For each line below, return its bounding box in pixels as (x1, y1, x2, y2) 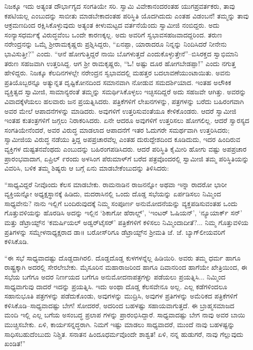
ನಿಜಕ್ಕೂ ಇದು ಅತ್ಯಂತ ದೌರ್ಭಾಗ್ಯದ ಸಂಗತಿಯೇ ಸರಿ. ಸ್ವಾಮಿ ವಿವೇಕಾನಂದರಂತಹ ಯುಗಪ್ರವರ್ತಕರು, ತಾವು (4, 1, 235, 11)
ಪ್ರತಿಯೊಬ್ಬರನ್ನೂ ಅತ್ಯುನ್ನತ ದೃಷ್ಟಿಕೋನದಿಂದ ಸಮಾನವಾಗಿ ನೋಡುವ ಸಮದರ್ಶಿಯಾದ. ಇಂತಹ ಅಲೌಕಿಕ (4, 77, 232, 87)
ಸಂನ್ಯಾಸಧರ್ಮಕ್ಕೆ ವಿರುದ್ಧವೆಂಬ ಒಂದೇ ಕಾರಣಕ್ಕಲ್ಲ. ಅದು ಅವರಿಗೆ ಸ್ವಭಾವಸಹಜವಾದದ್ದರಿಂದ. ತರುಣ (4, 29, 222, 39)
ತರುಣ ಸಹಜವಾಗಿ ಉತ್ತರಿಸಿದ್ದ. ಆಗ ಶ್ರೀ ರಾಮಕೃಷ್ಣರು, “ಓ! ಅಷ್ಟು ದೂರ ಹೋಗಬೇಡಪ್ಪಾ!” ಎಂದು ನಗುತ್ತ (4, 58, 236, 68)
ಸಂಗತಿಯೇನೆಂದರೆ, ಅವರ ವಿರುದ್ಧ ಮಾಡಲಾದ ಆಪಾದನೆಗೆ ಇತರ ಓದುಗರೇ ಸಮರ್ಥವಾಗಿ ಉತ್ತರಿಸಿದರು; (4, 124, 230, 135)
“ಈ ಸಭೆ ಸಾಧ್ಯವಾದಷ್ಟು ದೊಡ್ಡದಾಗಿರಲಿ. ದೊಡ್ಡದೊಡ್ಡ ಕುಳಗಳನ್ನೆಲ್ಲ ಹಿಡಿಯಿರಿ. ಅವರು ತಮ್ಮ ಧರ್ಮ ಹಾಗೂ (4, 252, 241, 262)
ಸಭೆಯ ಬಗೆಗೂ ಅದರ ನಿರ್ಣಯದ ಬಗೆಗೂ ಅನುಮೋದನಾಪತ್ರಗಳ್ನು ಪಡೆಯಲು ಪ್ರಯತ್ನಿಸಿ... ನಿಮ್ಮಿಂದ (4, 272, 226, 282)
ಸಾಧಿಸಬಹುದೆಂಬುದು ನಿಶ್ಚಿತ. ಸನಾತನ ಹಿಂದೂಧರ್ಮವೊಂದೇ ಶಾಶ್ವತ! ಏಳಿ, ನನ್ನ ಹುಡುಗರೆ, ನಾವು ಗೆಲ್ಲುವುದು (4, 329, 244, 339)
